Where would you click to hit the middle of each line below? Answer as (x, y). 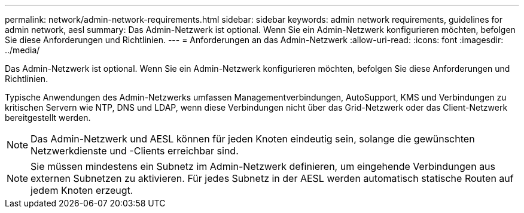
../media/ (22, 50)
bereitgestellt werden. (48, 118)
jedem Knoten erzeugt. (82, 190)
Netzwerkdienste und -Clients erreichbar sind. (135, 151)
